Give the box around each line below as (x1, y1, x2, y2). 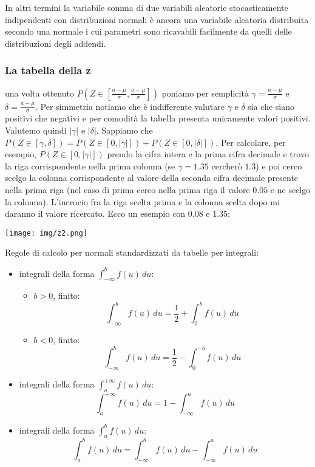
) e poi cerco (256, 159, 302, 172)
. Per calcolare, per (215, 135, 286, 148)
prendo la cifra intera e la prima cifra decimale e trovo (107, 148, 309, 160)
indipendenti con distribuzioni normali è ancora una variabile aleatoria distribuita (5, 13, 309, 26)
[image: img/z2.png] (5, 228, 88, 237)
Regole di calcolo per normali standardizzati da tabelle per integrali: (5, 246, 259, 259)
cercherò (211, 159, 242, 172)
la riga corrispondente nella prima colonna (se (5, 159, 175, 172)
